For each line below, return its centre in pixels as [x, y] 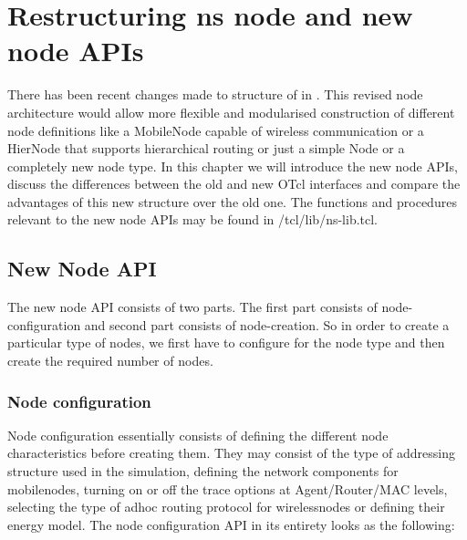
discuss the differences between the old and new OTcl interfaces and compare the [234, 184]
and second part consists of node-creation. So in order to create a [267, 324]
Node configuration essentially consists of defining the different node [198, 435]
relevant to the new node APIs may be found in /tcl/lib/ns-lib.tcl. [193, 219]
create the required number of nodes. [110, 361]
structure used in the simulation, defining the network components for [203, 471]
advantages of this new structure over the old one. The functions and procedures [232, 201]
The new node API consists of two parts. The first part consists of [192, 307]
